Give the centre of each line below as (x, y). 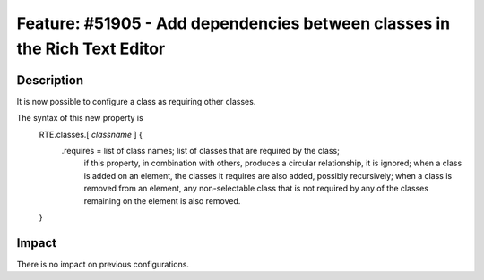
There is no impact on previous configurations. (103, 264)
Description (50, 80)
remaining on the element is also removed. (162, 200)
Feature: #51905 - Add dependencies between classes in (233, 23)
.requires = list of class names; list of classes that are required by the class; (200, 151)
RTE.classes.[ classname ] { (91, 134)
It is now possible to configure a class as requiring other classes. (136, 101)
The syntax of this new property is (80, 118)
